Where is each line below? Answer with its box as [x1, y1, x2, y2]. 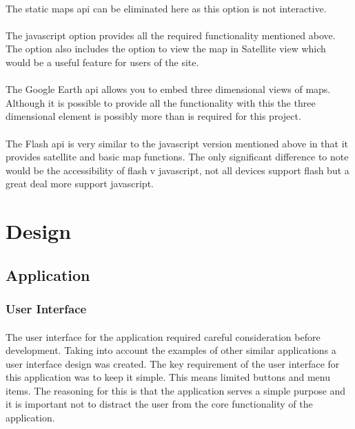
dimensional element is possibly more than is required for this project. [6, 109, 301, 123]
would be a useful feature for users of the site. [6, 54, 199, 69]
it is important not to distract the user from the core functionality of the [6, 397, 313, 411]
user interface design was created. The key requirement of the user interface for [6, 356, 340, 370]
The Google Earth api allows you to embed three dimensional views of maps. [6, 82, 331, 96]
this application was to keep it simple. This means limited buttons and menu [6, 370, 331, 384]
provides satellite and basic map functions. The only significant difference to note [6, 149, 349, 164]
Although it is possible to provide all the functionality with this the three [6, 95, 316, 109]
